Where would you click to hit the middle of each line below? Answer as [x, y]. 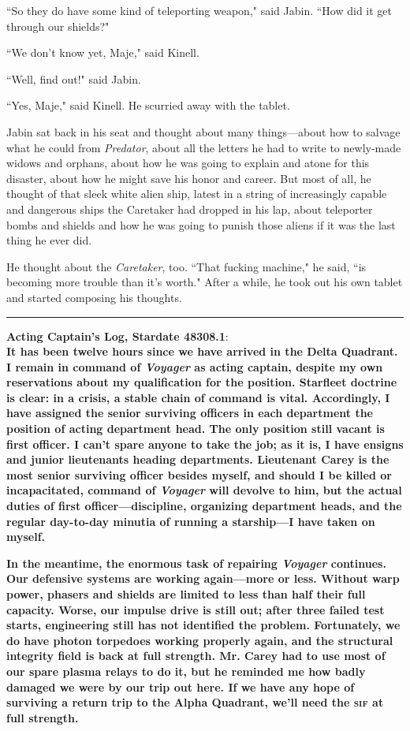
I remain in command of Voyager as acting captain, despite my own [195, 366]
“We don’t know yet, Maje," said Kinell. [103, 52]
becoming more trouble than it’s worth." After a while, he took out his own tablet [205, 282]
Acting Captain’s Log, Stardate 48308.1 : [117, 336]
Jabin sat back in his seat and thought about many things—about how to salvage [203, 131]
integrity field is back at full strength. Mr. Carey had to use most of [196, 656]
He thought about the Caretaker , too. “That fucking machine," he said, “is [186, 266]
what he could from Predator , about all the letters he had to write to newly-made [204, 147]
